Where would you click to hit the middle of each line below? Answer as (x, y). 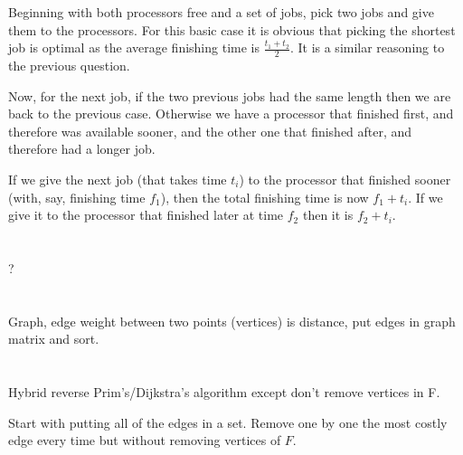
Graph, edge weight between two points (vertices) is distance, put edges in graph (232, 321)
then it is (328, 215)
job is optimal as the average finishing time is (134, 47)
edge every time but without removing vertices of (145, 440)
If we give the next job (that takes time (118, 179)
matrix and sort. (54, 339)
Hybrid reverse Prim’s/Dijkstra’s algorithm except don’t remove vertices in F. (224, 392)
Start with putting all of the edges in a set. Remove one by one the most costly (228, 422)
